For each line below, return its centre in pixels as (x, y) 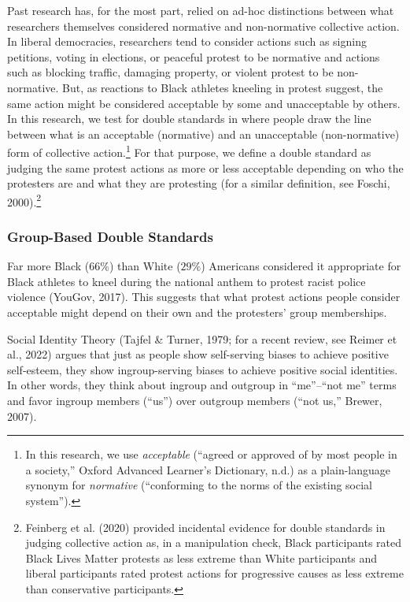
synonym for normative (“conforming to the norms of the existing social (199, 485)
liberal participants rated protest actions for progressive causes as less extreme (214, 573)
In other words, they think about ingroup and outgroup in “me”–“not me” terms (202, 385)
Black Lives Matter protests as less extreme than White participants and (201, 557)
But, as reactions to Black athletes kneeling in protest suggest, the (223, 87)
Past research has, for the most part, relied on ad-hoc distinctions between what (201, 10)
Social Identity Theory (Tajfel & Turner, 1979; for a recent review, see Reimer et (202, 338)
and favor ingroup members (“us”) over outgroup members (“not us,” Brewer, (195, 400)
